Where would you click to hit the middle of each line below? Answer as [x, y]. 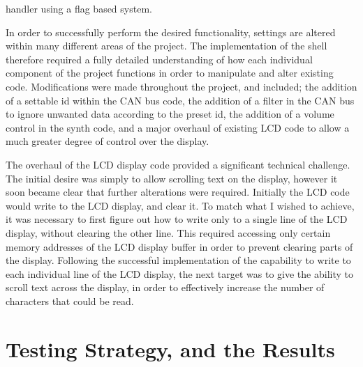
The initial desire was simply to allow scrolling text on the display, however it [172, 178]
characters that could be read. [70, 300]
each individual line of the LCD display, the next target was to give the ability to [179, 273]
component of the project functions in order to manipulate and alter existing [170, 73]
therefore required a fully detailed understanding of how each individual [159, 59]
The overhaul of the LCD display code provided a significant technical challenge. [178, 164]
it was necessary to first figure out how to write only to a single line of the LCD [177, 219]
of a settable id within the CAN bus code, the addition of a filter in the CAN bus [180, 100]
